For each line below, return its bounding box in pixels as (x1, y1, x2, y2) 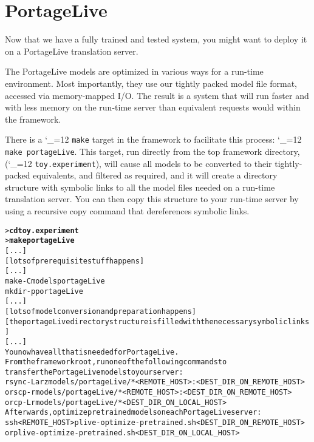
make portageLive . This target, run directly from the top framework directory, (5, 144, 300, 157)
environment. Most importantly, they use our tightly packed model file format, (5, 76, 298, 89)
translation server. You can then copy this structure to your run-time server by (5, 192, 299, 205)
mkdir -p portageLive (5, 287, 83, 296)
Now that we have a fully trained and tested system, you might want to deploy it (5, 33, 307, 46)
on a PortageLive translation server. (5, 44, 138, 57)
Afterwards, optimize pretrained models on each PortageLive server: (5, 408, 262, 417)
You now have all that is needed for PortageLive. (5, 347, 179, 356)
